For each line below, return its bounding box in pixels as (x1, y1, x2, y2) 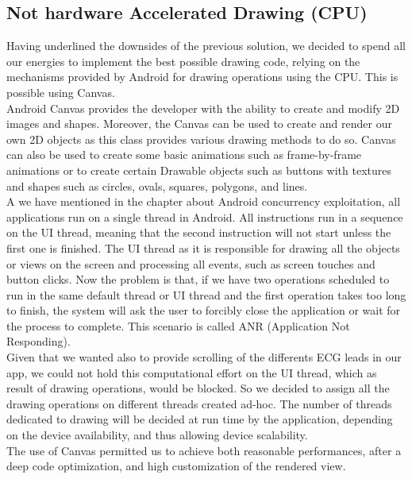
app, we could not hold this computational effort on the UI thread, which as (6, 364, 377, 380)
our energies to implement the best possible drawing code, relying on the (6, 52, 360, 69)
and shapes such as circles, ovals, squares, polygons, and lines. (6, 177, 308, 194)
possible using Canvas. (6, 83, 115, 100)
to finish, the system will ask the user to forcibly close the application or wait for (6, 302, 401, 319)
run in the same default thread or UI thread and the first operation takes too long (6, 286, 406, 303)
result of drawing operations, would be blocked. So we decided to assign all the (6, 380, 390, 396)
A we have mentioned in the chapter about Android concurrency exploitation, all (6, 193, 401, 210)
